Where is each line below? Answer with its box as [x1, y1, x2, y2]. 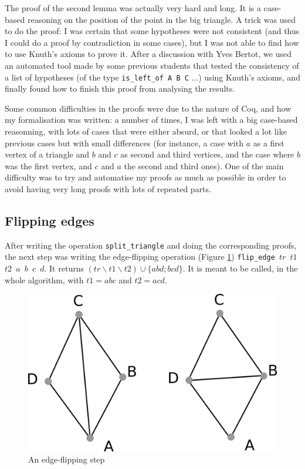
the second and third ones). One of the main [124, 159, 284, 172]
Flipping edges [5, 211, 94, 229]
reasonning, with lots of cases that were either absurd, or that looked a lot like [5, 125, 287, 137]
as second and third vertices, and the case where [120, 148, 294, 160]
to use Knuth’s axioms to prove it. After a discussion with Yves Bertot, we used [5, 48, 292, 60]
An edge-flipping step [28, 453, 105, 465]
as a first [253, 136, 284, 149]
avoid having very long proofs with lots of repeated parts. [5, 182, 211, 195]
